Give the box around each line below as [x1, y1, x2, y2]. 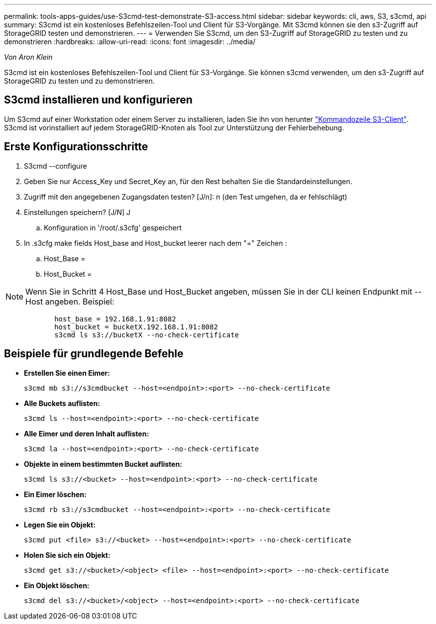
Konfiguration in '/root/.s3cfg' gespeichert [44, 223, 182, 232]
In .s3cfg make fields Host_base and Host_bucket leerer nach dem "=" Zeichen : [24, 238, 287, 247]
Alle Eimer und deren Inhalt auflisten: [24, 429, 149, 438]
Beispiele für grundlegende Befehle [4, 347, 184, 360]
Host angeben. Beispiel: [25, 296, 114, 307]
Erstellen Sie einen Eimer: [24, 368, 110, 377]
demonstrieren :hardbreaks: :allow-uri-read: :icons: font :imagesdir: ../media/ [4, 37, 256, 46]
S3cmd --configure [24, 161, 87, 170]
